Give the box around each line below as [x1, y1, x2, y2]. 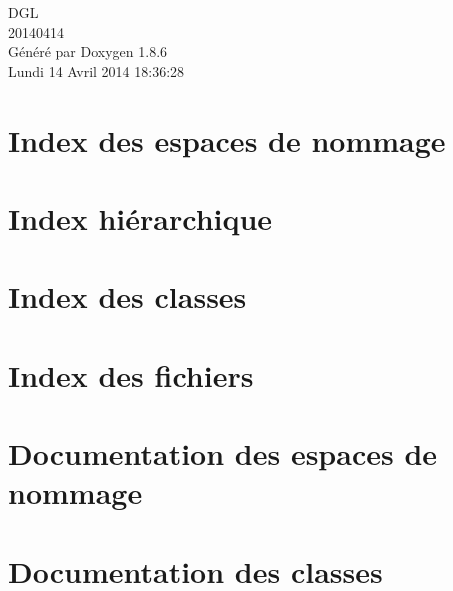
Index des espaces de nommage [8, 119, 446, 160]
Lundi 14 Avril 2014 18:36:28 [8, 60, 185, 81]
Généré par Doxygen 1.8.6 [8, 41, 168, 62]
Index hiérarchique [8, 197, 273, 238]
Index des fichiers [8, 354, 254, 395]
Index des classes [8, 276, 247, 317]
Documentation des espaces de [8, 433, 438, 474]
